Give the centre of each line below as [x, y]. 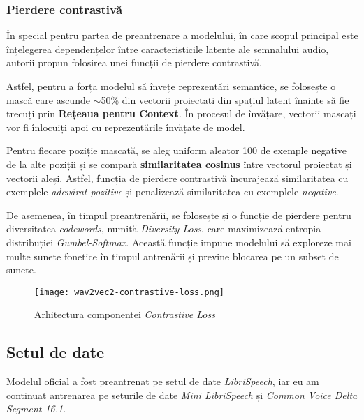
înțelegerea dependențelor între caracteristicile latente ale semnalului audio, [168, 48]
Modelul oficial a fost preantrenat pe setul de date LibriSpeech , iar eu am [163, 381]
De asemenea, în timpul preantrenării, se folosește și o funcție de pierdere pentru [179, 215]
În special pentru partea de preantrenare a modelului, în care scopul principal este [182, 35]
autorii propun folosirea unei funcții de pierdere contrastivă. [134, 62]
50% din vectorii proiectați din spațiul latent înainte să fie [225, 99]
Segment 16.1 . [36, 408]
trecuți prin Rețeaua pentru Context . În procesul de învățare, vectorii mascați [181, 113]
